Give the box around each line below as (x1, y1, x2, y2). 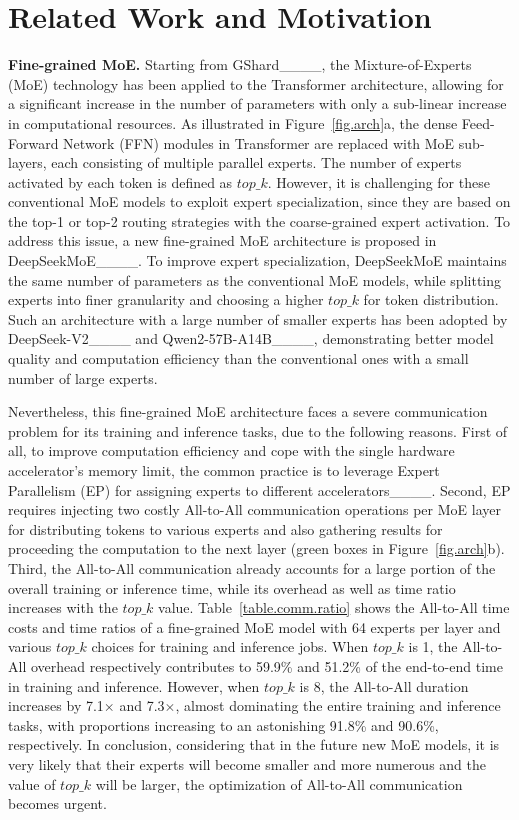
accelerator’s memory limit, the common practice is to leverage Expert (8, 460, 440, 480)
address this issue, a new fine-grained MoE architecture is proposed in (8, 230, 437, 251)
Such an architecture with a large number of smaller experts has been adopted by (8, 308, 508, 329)
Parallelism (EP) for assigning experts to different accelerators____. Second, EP (8, 479, 511, 500)
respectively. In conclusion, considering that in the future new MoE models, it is (8, 734, 500, 755)
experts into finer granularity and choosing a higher (8, 289, 324, 310)
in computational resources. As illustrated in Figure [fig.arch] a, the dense (8, 112, 458, 133)
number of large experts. (8, 367, 158, 388)
